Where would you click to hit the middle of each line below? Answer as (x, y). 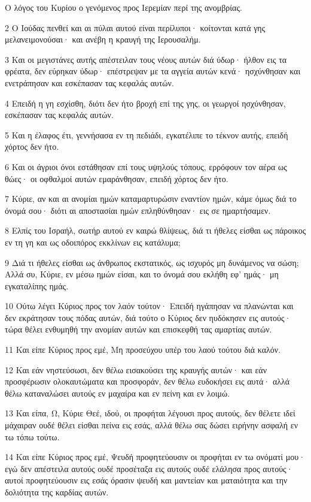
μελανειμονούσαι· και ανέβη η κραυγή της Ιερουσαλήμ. (103, 39)
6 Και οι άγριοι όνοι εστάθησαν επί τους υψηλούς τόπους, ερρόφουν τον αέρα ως (146, 166)
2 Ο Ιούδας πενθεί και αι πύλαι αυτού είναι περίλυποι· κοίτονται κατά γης (135, 27)
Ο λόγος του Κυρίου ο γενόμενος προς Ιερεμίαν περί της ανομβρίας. (124, 7)
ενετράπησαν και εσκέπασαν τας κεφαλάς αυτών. (89, 82)
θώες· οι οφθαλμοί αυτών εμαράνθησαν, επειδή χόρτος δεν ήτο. (117, 178)
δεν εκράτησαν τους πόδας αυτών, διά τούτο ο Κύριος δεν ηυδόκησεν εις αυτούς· (148, 317)
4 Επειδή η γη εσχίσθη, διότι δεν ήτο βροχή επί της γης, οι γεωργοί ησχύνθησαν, (145, 103)
